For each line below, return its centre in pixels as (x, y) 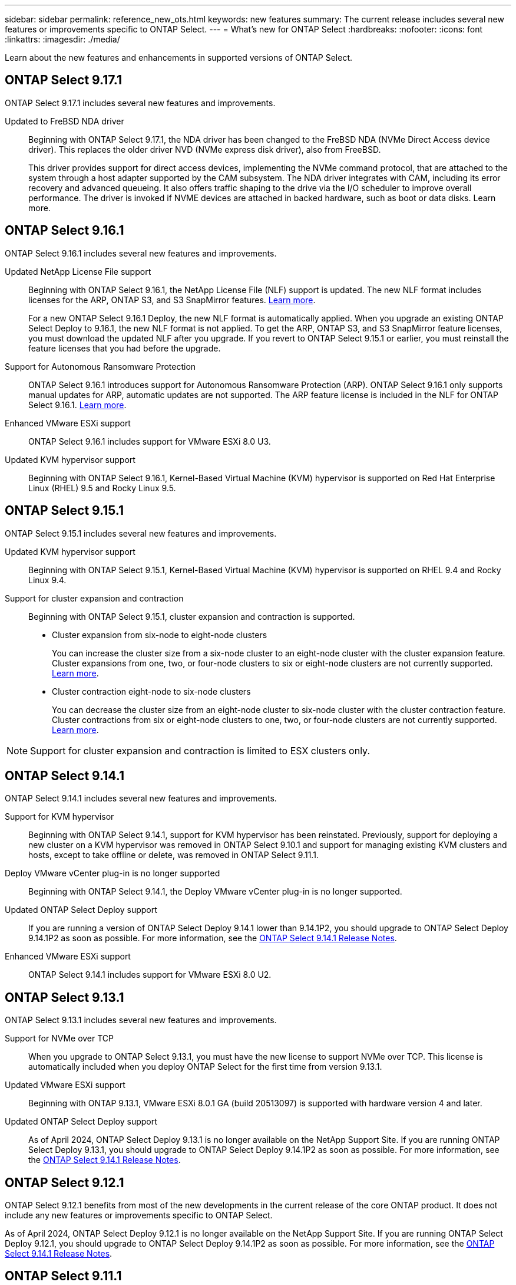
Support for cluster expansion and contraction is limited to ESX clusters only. (200, 750)
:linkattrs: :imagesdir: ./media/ (62, 39)
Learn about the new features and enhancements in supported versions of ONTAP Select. (179, 57)
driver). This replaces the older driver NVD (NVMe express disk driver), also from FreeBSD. (205, 149)
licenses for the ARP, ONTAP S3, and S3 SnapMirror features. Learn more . (172, 300)
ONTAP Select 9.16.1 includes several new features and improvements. (141, 253)
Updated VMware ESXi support (65, 1085)
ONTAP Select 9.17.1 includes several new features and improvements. (140, 103)
